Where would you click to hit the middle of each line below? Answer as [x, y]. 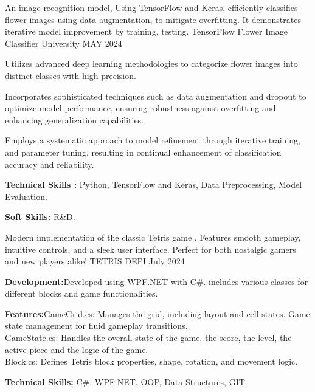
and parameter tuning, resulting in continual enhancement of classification [143, 152]
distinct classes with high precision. [71, 75]
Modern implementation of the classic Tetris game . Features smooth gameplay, [153, 237]
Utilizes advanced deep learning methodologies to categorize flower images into [151, 64]
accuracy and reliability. [50, 164]
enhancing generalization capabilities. [74, 119]
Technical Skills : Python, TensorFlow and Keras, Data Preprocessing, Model [154, 184]
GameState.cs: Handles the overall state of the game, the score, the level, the [148, 338]
